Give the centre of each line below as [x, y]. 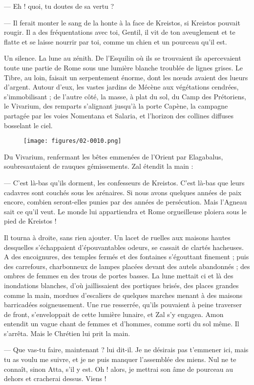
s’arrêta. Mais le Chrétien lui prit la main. [67, 333]
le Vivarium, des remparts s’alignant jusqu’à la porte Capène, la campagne [116, 106]
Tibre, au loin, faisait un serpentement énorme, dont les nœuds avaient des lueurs [126, 77]
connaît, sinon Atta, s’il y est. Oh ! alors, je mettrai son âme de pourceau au [119, 369]
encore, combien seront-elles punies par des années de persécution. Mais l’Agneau [126, 202]
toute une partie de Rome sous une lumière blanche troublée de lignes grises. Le [123, 67]
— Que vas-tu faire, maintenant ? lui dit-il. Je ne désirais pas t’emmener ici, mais [126, 350]
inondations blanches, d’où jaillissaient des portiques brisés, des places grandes [121, 285]
